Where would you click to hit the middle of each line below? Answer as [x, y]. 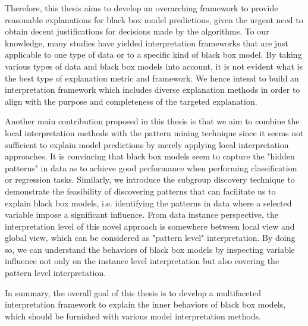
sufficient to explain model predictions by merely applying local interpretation [147, 144]
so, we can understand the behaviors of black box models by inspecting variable [150, 249]
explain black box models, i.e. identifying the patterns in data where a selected [148, 203]
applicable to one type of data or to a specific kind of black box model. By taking [153, 54]
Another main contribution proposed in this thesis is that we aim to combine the [152, 121]
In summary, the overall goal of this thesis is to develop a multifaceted [133, 292]
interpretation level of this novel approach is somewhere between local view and [150, 226]
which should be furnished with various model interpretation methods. [133, 316]
